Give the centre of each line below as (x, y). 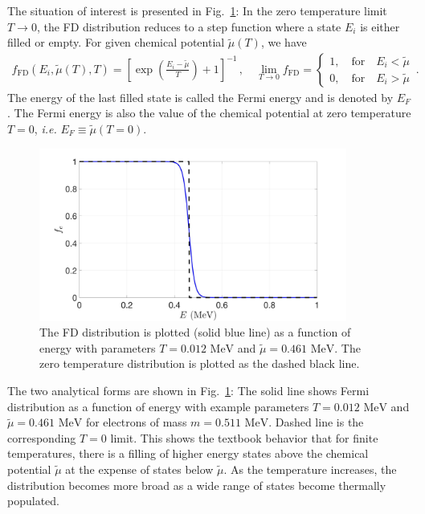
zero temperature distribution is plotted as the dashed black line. (200, 363)
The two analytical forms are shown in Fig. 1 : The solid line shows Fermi (188, 390)
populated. (33, 501)
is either (380, 26)
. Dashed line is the (316, 422)
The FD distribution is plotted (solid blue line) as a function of (195, 332)
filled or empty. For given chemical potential (116, 42)
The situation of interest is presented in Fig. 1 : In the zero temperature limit (197, 10)
